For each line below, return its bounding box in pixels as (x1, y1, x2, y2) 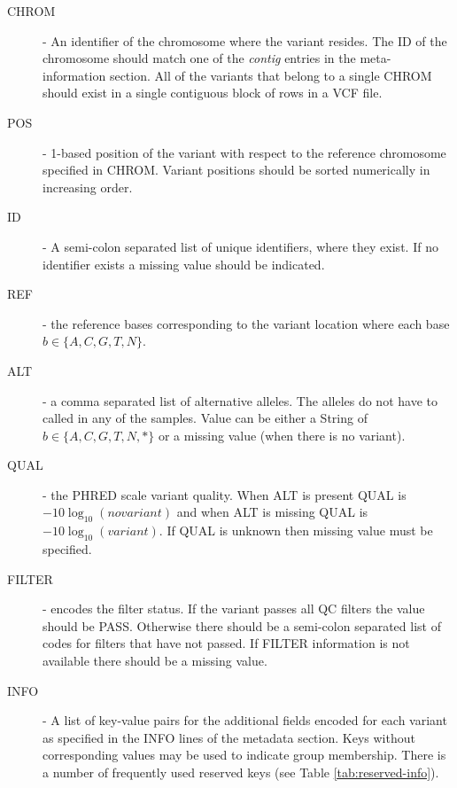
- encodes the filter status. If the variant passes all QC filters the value (43, 599, 425, 618)
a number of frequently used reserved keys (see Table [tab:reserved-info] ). (43, 763, 439, 781)
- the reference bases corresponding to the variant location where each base (43, 314, 450, 332)
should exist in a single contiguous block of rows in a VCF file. (43, 83, 383, 102)
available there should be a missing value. (43, 651, 267, 670)
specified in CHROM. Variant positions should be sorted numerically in (43, 160, 430, 179)
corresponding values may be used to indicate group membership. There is (43, 745, 446, 764)
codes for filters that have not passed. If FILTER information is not (43, 634, 410, 652)
